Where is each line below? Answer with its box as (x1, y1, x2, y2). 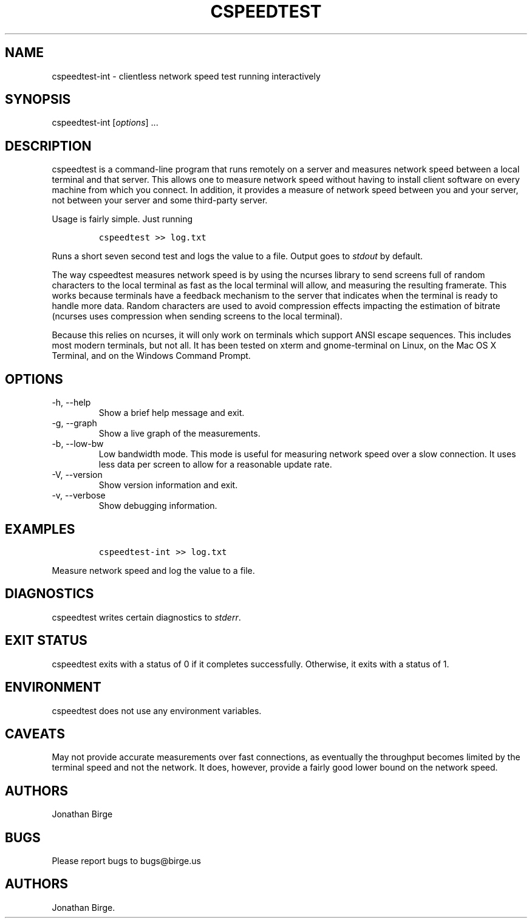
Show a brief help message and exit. (98, 407, 245, 418)
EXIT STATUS (5, 633, 87, 649)
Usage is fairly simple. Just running (52, 214, 193, 225)
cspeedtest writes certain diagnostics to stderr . (52, 611, 241, 622)
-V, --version (52, 469, 103, 480)
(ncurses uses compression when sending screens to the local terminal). (52, 311, 343, 322)
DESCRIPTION (5, 138, 92, 154)
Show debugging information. (98, 500, 217, 511)
